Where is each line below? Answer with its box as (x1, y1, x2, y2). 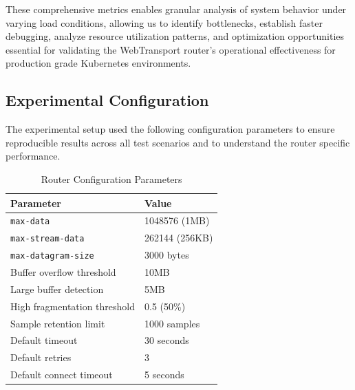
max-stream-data (10, 234, 85, 244)
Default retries (10, 350, 72, 365)
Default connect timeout (10, 367, 113, 382)
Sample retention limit (10, 316, 105, 330)
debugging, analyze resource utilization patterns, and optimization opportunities (6, 29, 345, 43)
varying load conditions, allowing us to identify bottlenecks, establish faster (6, 15, 323, 30)
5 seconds (144, 367, 184, 382)
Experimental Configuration (6, 89, 209, 111)
